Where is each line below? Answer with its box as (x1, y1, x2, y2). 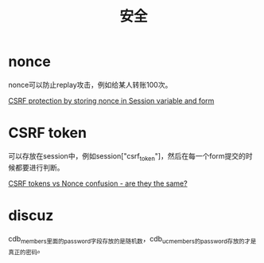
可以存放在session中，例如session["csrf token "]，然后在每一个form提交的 (8, 151, 247, 163)
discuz (8, 206, 54, 224)
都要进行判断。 (14, 163, 64, 172)
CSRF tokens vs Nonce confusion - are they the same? (8, 179, 188, 188)
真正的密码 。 (8, 245, 45, 257)
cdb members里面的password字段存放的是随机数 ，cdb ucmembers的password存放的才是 (8, 234, 257, 245)
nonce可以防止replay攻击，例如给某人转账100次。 (8, 80, 173, 89)
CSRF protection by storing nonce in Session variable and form (8, 96, 215, 105)
